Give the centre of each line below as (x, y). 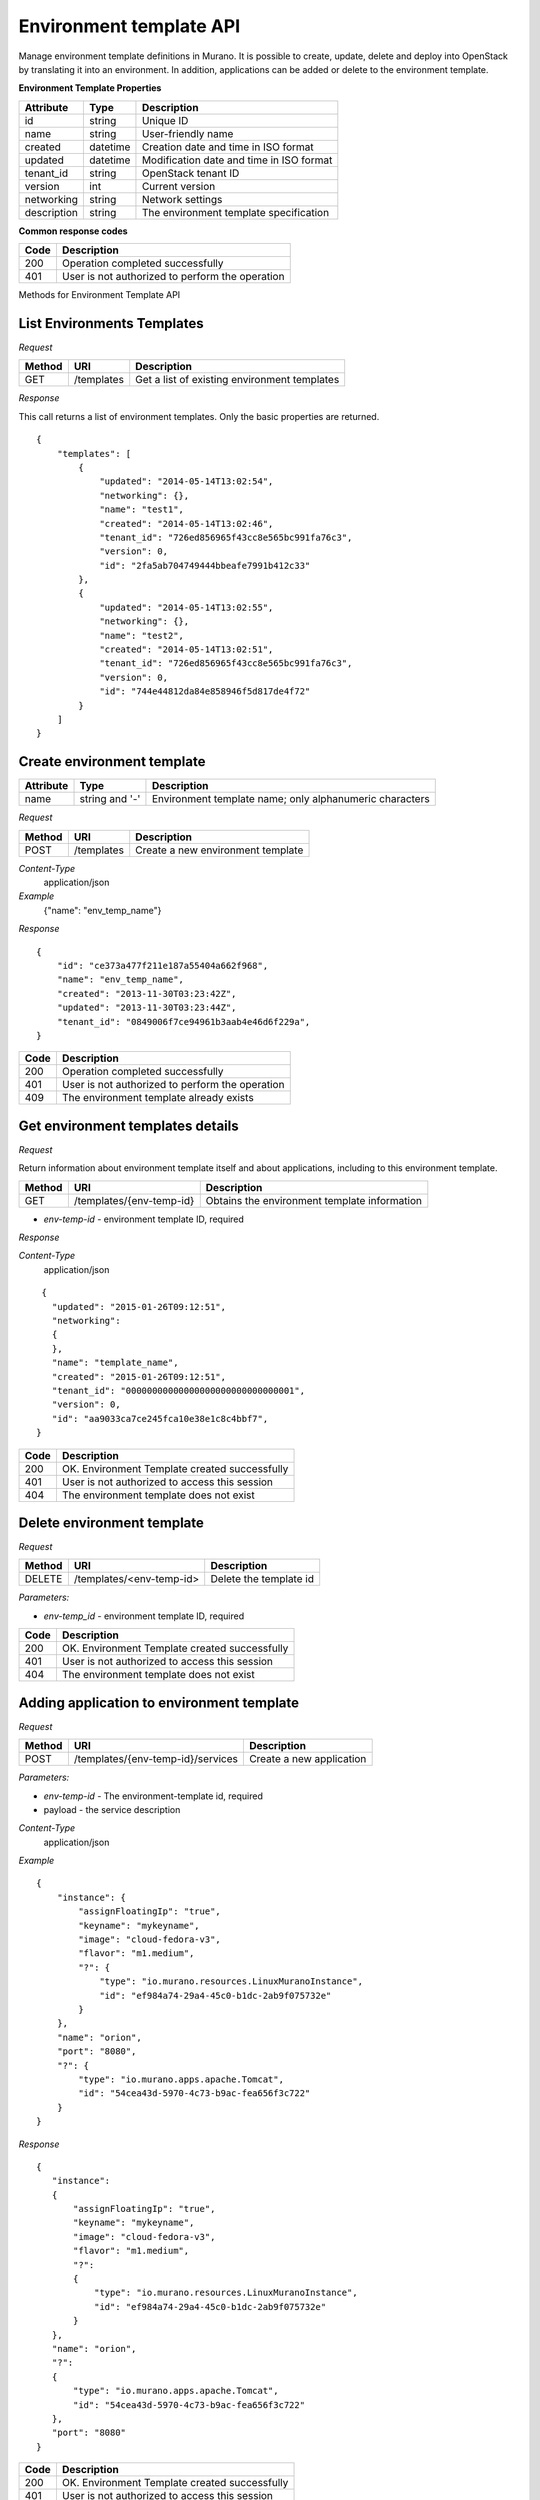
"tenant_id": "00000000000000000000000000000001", (178, 1390)
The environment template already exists (157, 1098)
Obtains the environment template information (313, 1200)
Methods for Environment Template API (99, 295)
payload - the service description (112, 1809)
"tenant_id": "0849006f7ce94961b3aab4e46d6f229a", (183, 1021)
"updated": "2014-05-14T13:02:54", (186, 481)
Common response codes (73, 231)
